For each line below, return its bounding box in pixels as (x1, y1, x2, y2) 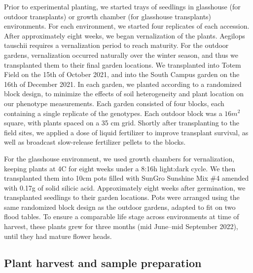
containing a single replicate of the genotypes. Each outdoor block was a (4, 108, 222, 118)
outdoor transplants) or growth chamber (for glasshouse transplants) (4, 11, 212, 21)
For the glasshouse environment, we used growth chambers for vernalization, (4, 153, 235, 163)
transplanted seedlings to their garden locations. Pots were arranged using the (4, 192, 240, 202)
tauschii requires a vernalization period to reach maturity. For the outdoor (4, 40, 229, 50)
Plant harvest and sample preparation (4, 255, 202, 270)
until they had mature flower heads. (4, 231, 112, 241)
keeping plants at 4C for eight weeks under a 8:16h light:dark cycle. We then (4, 163, 236, 173)
